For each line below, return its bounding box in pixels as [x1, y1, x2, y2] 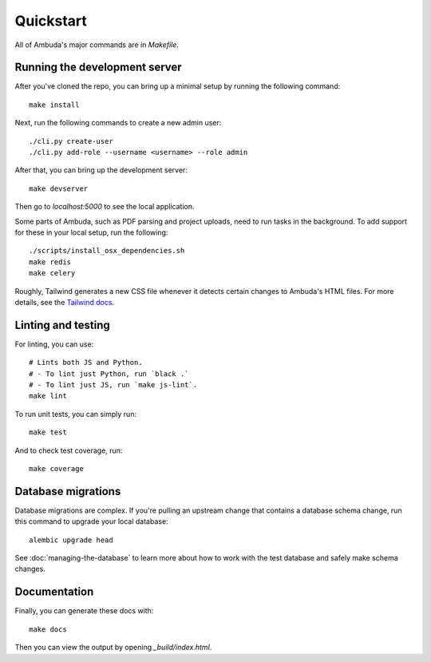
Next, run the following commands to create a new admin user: [14, 118, 222, 128]
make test [29, 428, 67, 437]
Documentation [14, 585, 94, 599]
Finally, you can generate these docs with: [14, 606, 154, 616]
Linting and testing [14, 318, 111, 331]
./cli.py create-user [29, 137, 113, 145]
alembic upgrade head [29, 535, 113, 545]
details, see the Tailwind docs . [14, 297, 115, 307]
